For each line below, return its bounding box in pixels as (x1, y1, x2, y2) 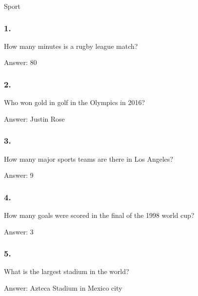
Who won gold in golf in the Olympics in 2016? (4, 97, 145, 107)
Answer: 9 (4, 170, 34, 180)
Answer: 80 (4, 57, 37, 67)
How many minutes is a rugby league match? (4, 41, 138, 51)
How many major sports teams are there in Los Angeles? (4, 153, 173, 164)
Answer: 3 (4, 226, 34, 236)
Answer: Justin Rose (4, 113, 65, 124)
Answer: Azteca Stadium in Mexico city (4, 283, 123, 293)
